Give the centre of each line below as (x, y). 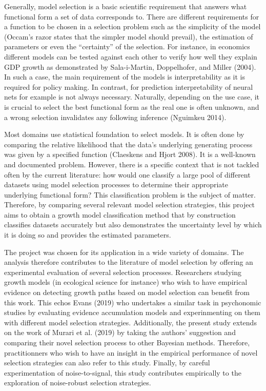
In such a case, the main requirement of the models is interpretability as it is (125, 77)
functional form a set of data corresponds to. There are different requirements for (132, 16)
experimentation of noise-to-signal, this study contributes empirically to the (123, 372)
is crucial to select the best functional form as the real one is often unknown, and (132, 106)
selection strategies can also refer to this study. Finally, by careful (107, 363)
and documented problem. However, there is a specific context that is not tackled (132, 164)
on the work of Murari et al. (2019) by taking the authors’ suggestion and (120, 332)
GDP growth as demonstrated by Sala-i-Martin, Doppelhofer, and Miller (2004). (130, 66)
